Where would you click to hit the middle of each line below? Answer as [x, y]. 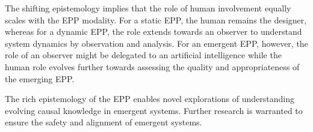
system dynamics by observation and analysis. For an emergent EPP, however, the [156, 43]
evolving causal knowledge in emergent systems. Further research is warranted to [154, 110]
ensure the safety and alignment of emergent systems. [104, 122]
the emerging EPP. [40, 78]
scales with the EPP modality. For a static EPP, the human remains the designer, [156, 19]
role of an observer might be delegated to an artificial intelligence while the [143, 55]
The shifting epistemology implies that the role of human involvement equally [148, 8]
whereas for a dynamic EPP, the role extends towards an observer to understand [153, 31]
